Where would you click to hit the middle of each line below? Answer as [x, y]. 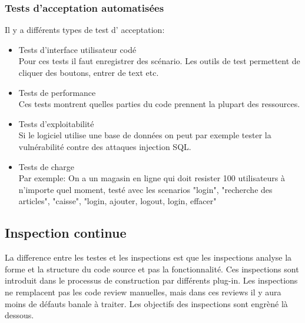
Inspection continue [66, 233]
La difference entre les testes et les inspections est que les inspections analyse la [148, 257]
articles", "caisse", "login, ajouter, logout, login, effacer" [117, 201]
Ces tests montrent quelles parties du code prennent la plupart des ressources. [159, 104]
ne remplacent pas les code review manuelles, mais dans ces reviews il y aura [143, 292]
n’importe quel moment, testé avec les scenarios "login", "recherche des [145, 189]
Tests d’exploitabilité [56, 123]
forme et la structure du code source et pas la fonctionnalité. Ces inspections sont [152, 269]
